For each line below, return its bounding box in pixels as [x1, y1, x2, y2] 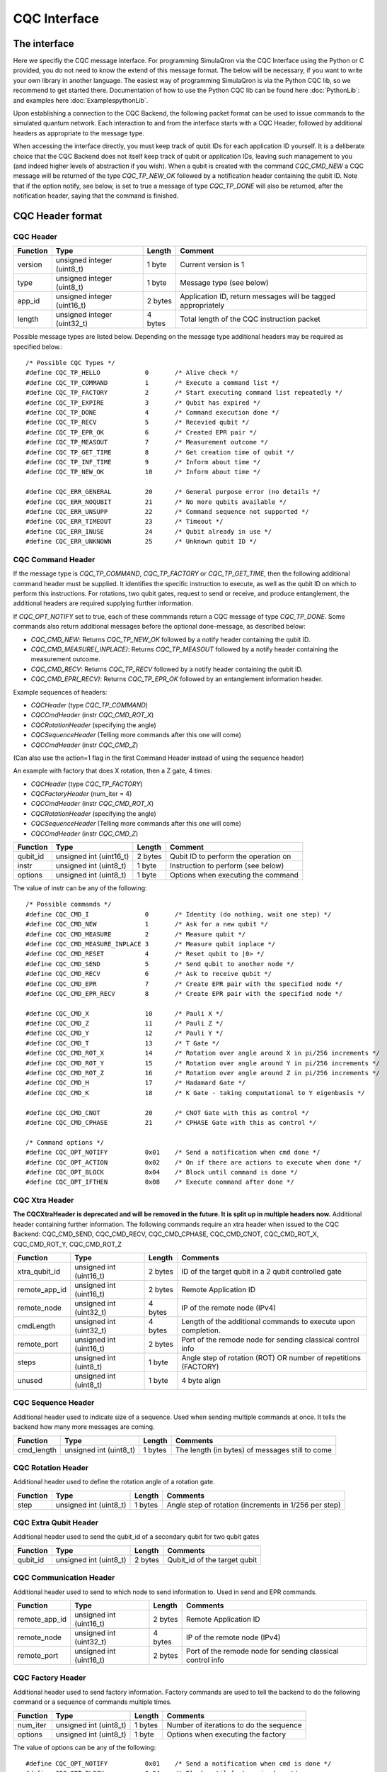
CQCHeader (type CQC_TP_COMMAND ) [30, 700, 149, 709]
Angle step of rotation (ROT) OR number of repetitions [181, 1353, 361, 1363]
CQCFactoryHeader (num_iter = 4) [30, 790, 132, 798]
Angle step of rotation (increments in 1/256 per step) [166, 1500, 341, 1510]
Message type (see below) [180, 278, 269, 288]
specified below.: [13, 342, 63, 351]
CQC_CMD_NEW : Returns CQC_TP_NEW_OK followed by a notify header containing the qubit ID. [30, 635, 311, 644]
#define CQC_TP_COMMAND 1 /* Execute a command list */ [25, 378, 279, 386]
